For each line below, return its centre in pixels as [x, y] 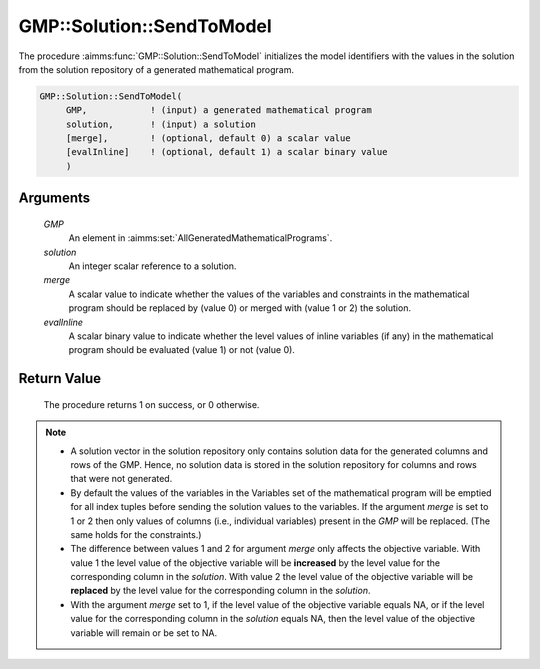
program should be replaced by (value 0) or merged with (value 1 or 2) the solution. [240, 308]
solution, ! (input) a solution [161, 124]
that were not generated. [121, 479]
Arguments [54, 198]
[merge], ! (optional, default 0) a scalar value [208, 138]
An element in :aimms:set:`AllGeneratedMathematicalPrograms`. [200, 238]
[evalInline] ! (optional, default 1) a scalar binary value [226, 152]
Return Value [60, 378]
